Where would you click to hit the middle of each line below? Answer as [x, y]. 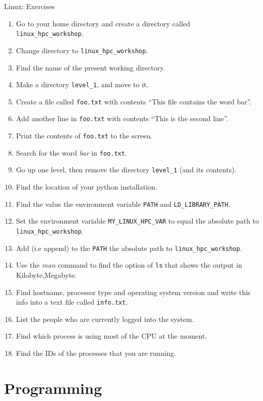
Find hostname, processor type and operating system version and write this [133, 292]
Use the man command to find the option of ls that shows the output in [129, 265]
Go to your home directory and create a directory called [103, 23]
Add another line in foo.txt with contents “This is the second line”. [122, 118]
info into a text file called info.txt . [72, 302]
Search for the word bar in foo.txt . [71, 152]
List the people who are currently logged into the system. [105, 319]
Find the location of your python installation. [87, 187]
